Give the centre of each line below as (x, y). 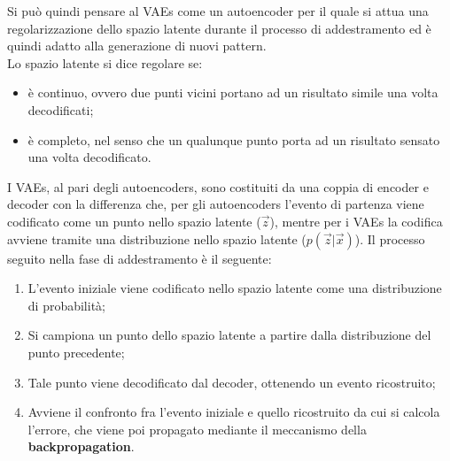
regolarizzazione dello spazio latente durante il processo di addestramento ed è (219, 28)
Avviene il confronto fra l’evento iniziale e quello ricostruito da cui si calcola (234, 412)
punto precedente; (76, 352)
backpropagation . (81, 446)
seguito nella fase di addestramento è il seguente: (140, 258)
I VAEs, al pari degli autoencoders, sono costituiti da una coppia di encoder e (218, 186)
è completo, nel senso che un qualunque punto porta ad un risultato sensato (234, 139)
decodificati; (61, 109)
